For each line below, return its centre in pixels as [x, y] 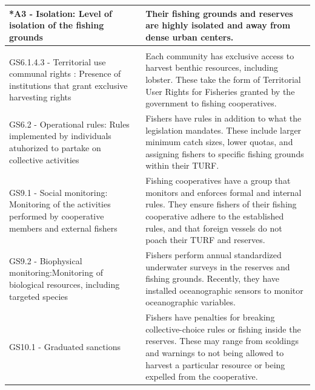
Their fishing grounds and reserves [219, 13]
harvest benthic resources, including [212, 67]
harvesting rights [40, 97]
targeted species [39, 296]
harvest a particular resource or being [215, 364]
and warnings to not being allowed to [215, 353]
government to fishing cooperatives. [211, 103]
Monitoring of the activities [60, 204]
